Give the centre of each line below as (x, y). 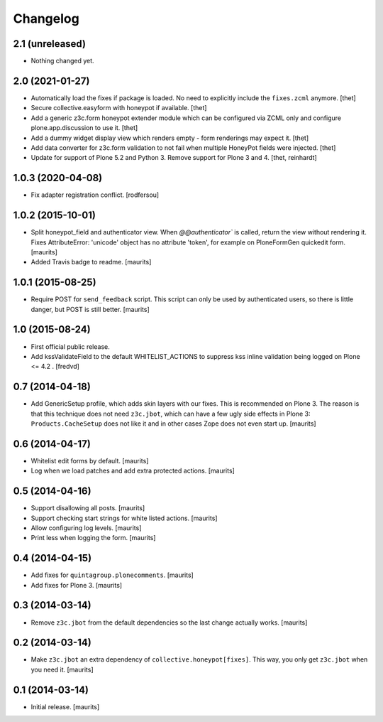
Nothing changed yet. (63, 61)
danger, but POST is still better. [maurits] (90, 309)
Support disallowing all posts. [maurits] (88, 508)
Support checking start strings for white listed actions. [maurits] (124, 518)
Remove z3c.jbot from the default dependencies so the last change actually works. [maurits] (169, 623)
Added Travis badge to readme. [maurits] (91, 262)
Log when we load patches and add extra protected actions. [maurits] (133, 471)
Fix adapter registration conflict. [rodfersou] (95, 195)
